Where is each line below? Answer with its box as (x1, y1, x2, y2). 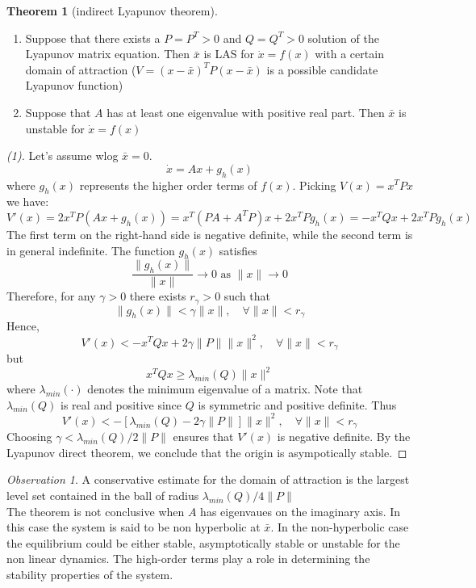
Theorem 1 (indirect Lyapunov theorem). (6, 2, 218, 19)
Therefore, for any (6, 288, 96, 304)
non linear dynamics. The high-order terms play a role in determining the (6, 550, 370, 567)
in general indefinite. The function (6, 241, 175, 258)
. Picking (292, 176, 336, 193)
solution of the (307, 29, 379, 46)
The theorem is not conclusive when (6, 502, 185, 519)
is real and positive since (61, 396, 182, 413)
